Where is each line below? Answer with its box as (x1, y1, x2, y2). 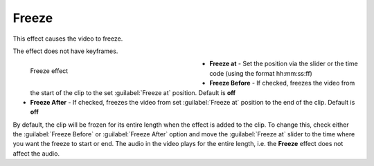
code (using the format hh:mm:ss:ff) (209, 69, 313, 77)
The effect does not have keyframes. (12, 47, 118, 55)
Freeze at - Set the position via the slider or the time (209, 59, 358, 68)
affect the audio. (12, 149, 60, 158)
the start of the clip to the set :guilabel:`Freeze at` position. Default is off (30, 88, 235, 96)
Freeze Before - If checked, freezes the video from (209, 79, 355, 87)
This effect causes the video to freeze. (12, 34, 123, 43)
